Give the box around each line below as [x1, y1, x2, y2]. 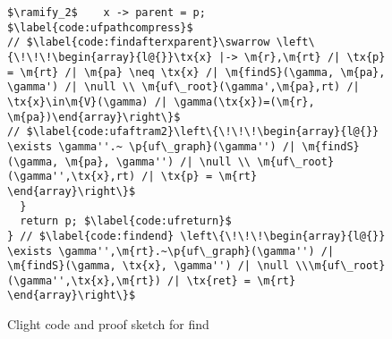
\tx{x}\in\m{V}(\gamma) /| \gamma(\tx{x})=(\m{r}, [7, 95, 315, 108]
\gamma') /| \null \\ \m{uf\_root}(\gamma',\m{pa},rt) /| [7, 81, 360, 94]
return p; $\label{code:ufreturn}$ [20, 215, 232, 228]
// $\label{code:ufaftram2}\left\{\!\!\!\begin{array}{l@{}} [7, 125, 379, 139]
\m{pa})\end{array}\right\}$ [7, 110, 181, 123]
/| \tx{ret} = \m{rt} [166, 274, 296, 287]
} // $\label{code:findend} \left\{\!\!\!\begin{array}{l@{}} [7, 229, 386, 242]
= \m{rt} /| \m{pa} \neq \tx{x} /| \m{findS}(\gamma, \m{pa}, [7, 65, 386, 79]
